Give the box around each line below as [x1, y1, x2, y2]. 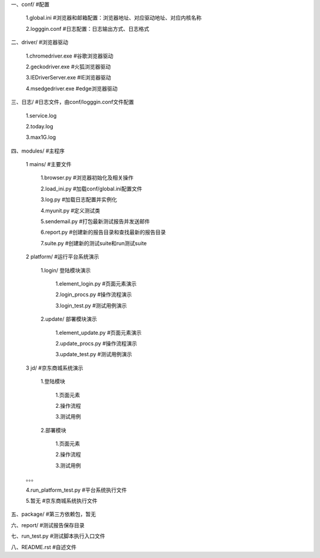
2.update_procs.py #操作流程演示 [55, 340, 137, 347]
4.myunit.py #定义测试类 [40, 207, 101, 214]
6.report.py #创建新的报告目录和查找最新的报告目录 [40, 229, 166, 236]
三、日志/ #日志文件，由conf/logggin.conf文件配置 [11, 99, 135, 106]
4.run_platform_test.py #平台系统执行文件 [25, 486, 127, 493]
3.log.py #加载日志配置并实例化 [40, 196, 117, 203]
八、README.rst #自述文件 [11, 543, 77, 550]
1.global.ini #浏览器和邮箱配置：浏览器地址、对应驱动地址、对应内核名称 [25, 14, 201, 21]
